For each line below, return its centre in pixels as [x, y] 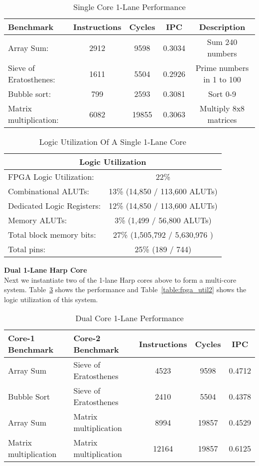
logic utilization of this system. [51, 299]
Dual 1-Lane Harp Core [46, 270]
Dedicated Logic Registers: [55, 206]
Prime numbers [222, 68]
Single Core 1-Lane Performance [129, 7]
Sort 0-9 [222, 94]
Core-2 [87, 338]
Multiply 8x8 [222, 108]
